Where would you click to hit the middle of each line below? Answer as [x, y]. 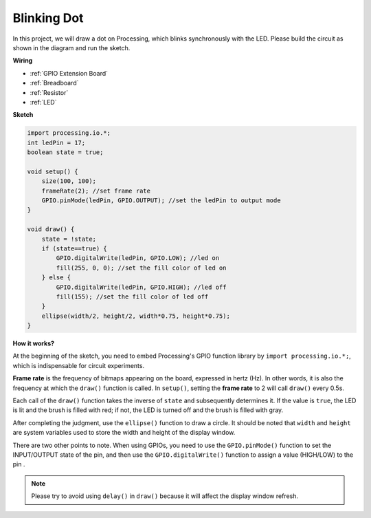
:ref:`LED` [43, 102]
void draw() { [51, 229]
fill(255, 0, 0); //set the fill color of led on [141, 268]
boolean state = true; [65, 152]
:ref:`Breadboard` [54, 83]
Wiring [23, 61]
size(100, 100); [69, 181]
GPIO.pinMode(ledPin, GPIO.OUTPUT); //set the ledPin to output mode [161, 201]
